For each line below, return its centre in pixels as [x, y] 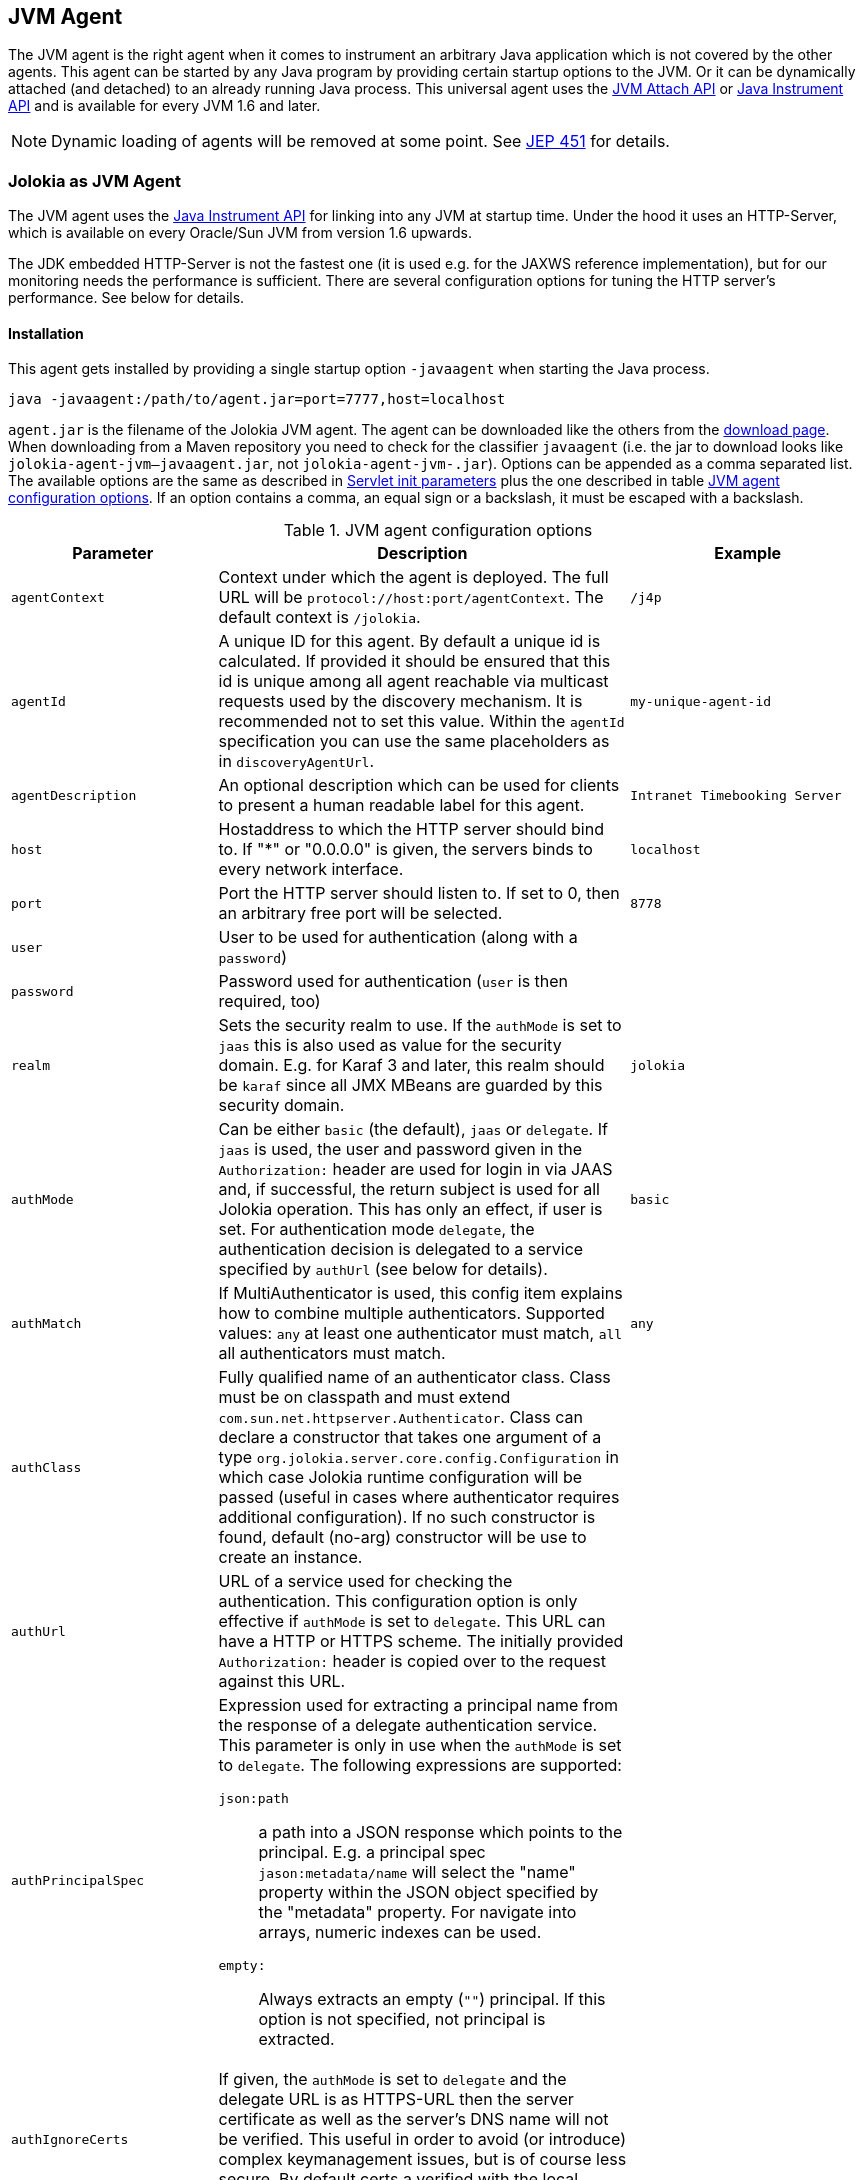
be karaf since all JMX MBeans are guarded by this [410, 1085]
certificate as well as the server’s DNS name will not [413, 2119]
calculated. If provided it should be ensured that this [414, 661]
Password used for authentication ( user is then [393, 981]
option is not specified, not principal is [402, 2019]
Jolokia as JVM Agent [94, 180]
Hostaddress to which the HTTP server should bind [411, 829]
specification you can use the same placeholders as [414, 741]
